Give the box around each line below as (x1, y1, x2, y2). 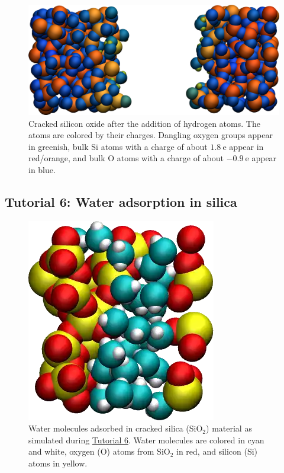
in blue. (28, 163, 56, 175)
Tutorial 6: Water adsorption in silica (5, 192, 237, 210)
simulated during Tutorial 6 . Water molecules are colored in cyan (28, 433, 264, 446)
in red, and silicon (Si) (176, 445, 258, 458)
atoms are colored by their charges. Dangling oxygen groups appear (28, 129, 273, 141)
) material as (206, 422, 252, 434)
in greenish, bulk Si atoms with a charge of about (28, 140, 208, 152)
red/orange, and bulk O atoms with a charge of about (28, 152, 224, 164)
